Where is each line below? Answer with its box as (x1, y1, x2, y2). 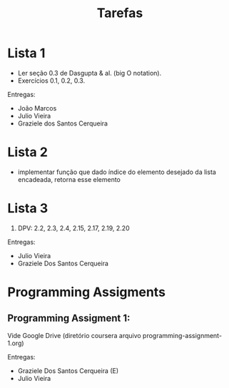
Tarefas (96, 5, 143, 21)
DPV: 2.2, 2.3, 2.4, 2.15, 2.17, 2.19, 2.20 (17, 223, 130, 233)
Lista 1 (7, 45, 46, 61)
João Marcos (17, 103, 57, 112)
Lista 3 (7, 200, 49, 217)
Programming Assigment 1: (7, 312, 131, 325)
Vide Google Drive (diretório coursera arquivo (7, 331, 141, 339)
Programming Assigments (7, 284, 166, 300)
